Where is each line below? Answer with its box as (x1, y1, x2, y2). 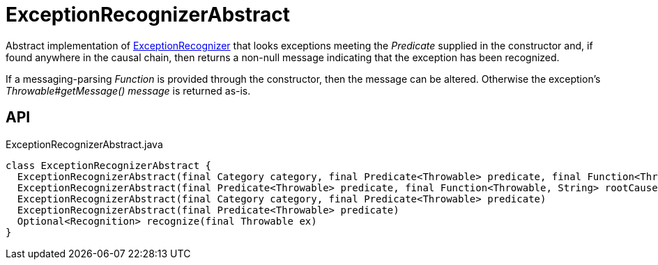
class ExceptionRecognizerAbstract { (6, 159, 212, 171)
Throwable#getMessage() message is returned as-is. (6, 84, 251, 97)
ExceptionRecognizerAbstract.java (6, 138, 163, 150)
